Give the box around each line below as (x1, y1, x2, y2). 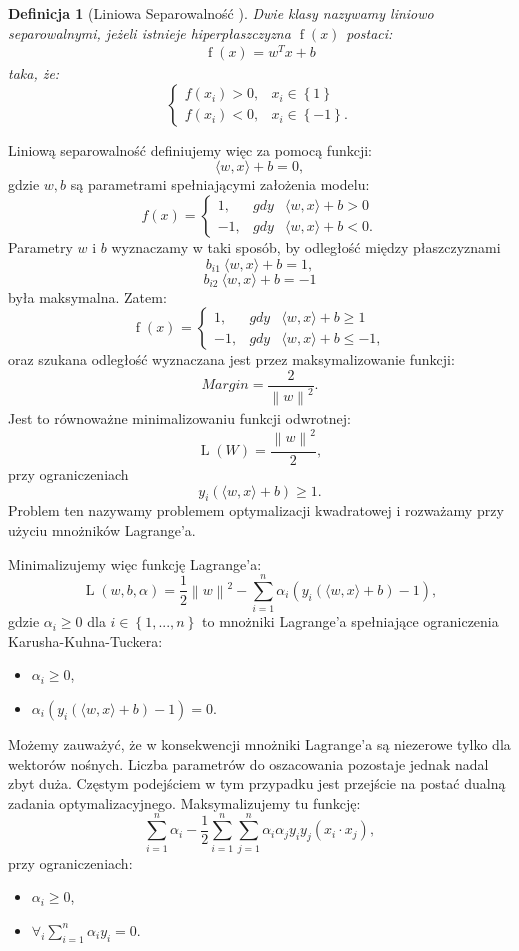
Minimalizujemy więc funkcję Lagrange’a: (8, 553, 262, 574)
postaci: (346, 22, 393, 43)
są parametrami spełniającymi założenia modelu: (70, 174, 370, 195)
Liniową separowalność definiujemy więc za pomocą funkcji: (8, 139, 372, 160)
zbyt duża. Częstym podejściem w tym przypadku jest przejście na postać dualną (8, 773, 506, 794)
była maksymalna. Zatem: (8, 286, 167, 307)
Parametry (8, 237, 73, 258)
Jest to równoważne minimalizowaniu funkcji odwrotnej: (8, 408, 351, 429)
